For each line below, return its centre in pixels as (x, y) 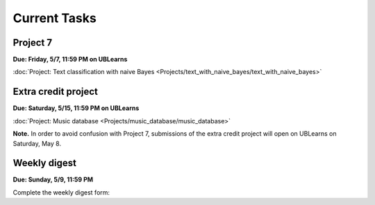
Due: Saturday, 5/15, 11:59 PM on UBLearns (76, 108)
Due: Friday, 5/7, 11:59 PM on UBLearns (70, 60)
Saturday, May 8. (37, 143)
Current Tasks (55, 18)
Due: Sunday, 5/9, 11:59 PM (53, 179)
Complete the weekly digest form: (61, 192)
